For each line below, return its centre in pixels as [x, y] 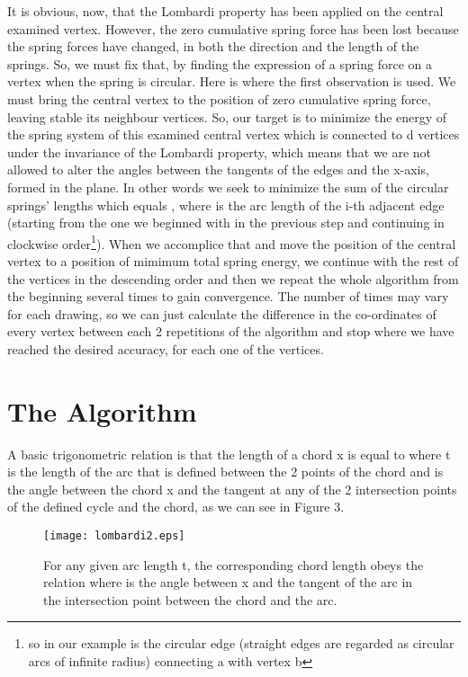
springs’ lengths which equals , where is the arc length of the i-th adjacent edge [226, 205]
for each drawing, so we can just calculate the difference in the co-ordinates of [222, 313]
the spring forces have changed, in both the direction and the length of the [213, 46]
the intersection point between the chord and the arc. [190, 599]
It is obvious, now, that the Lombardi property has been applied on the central [225, 11]
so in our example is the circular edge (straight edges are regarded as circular [241, 643]
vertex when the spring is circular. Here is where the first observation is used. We [232, 81]
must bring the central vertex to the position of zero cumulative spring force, [219, 98]
